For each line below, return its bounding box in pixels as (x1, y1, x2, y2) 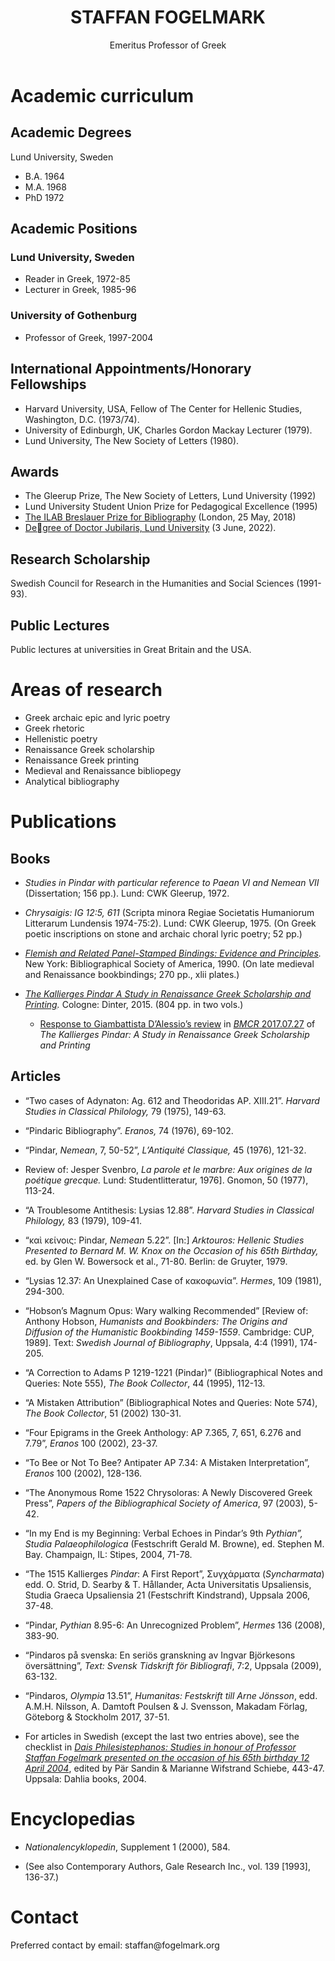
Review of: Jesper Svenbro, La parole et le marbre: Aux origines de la (24, 1163, 313, 1175)
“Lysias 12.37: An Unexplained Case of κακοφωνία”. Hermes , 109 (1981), (24, 1274, 322, 1286)
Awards (10, 463, 60, 480)
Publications (10, 811, 117, 833)
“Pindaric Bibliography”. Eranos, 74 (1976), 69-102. (24, 1124, 234, 1136)
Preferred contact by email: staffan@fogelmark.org (10, 1939, 220, 1951)
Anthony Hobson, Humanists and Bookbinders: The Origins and (24, 1315, 288, 1327)
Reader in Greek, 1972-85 (24, 273, 131, 285)
